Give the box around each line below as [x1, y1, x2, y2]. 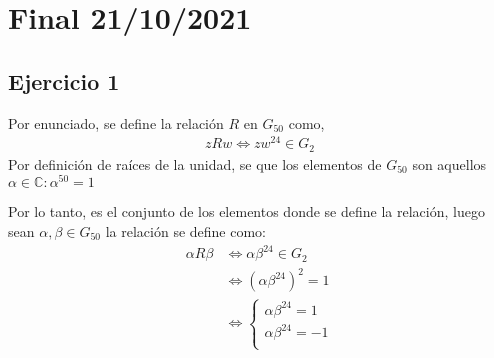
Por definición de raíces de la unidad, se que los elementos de [8, 153, 382, 174]
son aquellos [412, 153, 487, 174]
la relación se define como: [105, 221, 266, 241]
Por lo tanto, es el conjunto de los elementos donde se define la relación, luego [8, 201, 485, 222]
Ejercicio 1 [8, 65, 120, 96]
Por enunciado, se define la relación [8, 112, 224, 133]
